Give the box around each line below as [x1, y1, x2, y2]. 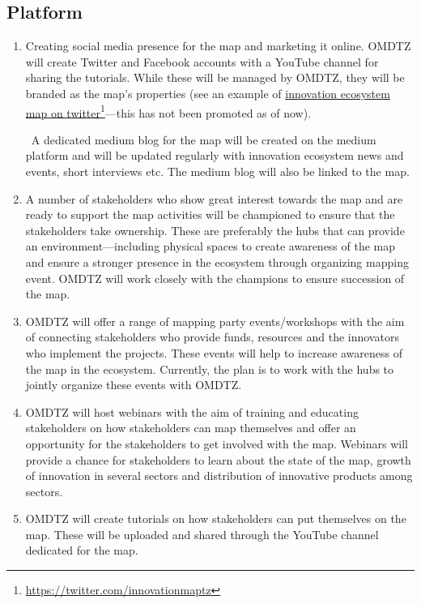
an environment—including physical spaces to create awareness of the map [25, 238, 396, 255]
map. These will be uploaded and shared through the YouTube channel [25, 525, 379, 542]
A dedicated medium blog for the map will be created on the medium [31, 131, 376, 148]
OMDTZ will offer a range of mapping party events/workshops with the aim [25, 312, 405, 329]
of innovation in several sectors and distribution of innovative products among [25, 467, 413, 484]
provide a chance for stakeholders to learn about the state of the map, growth [25, 451, 411, 468]
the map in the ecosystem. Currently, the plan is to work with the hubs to [25, 360, 394, 377]
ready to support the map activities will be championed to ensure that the [25, 206, 395, 223]
